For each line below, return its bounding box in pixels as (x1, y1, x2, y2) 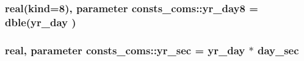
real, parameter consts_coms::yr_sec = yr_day (5, 42, 245, 57)
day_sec (257, 42, 299, 57)
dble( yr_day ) (5, 14, 76, 29)
